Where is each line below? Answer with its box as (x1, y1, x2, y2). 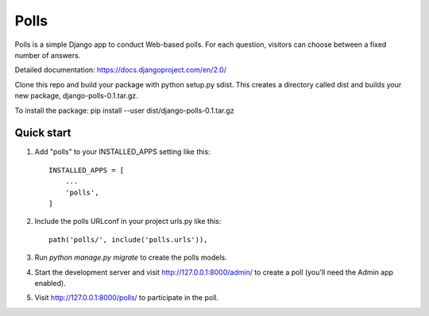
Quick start (14, 126, 71, 140)
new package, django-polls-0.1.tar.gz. (14, 91, 138, 101)
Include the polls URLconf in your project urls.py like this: (34, 217, 222, 226)
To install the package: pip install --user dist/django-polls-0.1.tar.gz (14, 106, 234, 115)
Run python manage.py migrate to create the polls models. (34, 252, 227, 262)
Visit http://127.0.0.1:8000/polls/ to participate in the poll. (34, 293, 218, 303)
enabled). (34, 278, 67, 287)
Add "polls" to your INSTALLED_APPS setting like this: (34, 147, 211, 156)
